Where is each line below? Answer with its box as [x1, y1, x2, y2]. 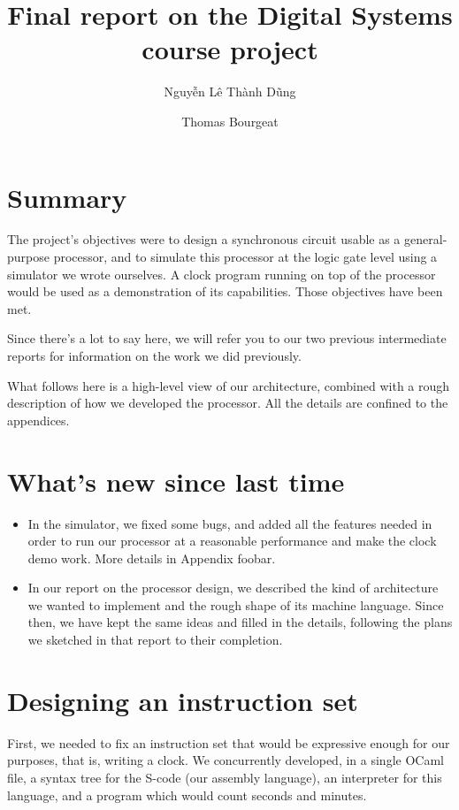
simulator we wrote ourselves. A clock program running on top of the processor [7, 264, 436, 283]
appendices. [7, 410, 70, 429]
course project [142, 31, 318, 67]
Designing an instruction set [7, 682, 358, 718]
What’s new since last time [7, 462, 345, 499]
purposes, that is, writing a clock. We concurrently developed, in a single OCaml [7, 751, 444, 769]
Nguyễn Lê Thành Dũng [164, 82, 296, 101]
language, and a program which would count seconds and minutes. [7, 785, 367, 804]
